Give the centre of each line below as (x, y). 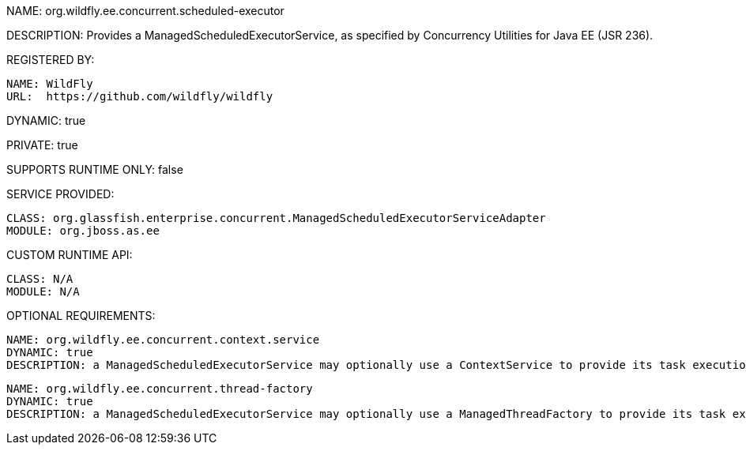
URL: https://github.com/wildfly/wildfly (140, 96)
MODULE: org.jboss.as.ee (83, 231)
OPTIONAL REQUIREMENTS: (81, 316)
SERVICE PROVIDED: (60, 194)
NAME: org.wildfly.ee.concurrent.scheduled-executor (145, 11)
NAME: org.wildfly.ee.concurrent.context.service (163, 340)
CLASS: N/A (40, 279)
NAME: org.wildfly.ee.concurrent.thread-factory (160, 389)
